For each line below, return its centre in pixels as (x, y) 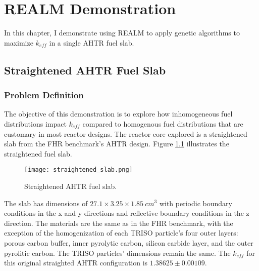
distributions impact (35, 123)
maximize (19, 42)
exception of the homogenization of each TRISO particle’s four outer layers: (121, 233)
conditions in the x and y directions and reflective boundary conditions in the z (127, 213)
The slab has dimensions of (46, 203)
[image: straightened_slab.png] (79, 170)
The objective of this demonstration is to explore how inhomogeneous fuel (118, 114)
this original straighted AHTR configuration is (76, 263)
